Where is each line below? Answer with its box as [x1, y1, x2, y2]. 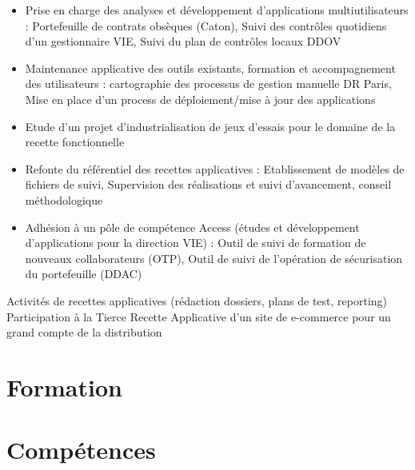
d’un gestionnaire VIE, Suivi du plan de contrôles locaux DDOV [25, 33, 341, 50]
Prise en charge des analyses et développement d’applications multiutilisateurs [25, 2, 409, 18]
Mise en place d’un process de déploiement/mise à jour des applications [25, 90, 376, 107]
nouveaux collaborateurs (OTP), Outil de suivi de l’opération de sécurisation [25, 249, 403, 266]
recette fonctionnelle [25, 133, 125, 150]
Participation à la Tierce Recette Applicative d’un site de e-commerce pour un [6, 308, 391, 325]
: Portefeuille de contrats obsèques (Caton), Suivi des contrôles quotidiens [25, 17, 387, 34]
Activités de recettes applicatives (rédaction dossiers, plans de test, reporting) [6, 292, 387, 309]
